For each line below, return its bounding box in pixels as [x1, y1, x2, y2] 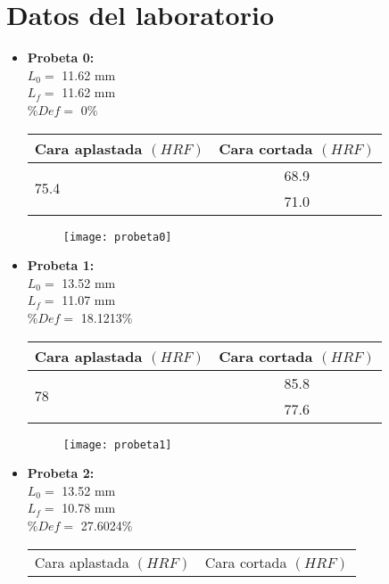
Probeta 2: [27, 464, 95, 482]
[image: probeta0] [62, 230, 172, 243]
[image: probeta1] [62, 438, 172, 451]
